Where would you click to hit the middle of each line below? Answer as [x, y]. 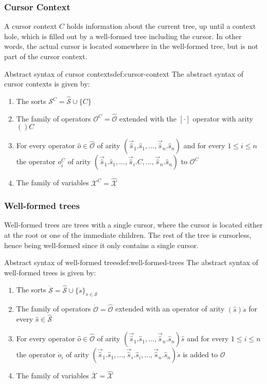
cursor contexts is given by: [47, 84]
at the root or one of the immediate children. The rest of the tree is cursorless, [128, 235]
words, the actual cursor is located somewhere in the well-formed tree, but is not [131, 46]
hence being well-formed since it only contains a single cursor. [102, 245]
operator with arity [223, 118]
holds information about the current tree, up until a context [161, 26]
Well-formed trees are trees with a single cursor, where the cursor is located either [133, 225]
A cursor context [31, 26]
